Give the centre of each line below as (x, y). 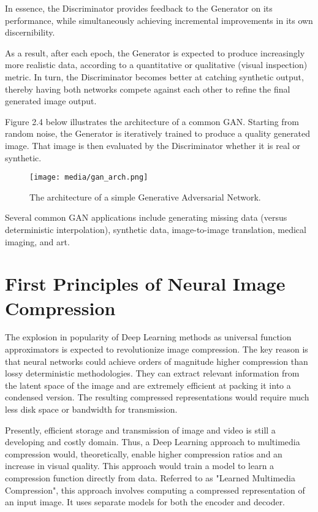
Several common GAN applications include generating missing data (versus (146, 217)
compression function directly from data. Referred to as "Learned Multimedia (150, 478)
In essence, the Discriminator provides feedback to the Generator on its (139, 8)
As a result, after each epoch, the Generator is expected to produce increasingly (155, 52)
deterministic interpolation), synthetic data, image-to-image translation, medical (156, 229)
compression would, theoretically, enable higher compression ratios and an (144, 453)
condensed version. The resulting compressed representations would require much (157, 397)
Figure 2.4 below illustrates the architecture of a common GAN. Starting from (152, 121)
